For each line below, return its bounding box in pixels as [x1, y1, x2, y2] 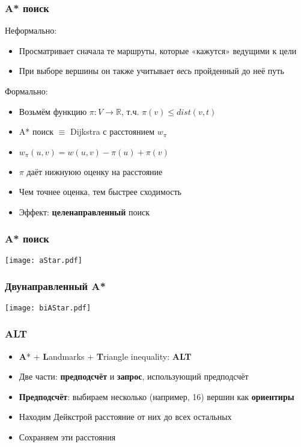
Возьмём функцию [19, 105, 87, 117]
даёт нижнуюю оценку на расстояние [26, 165, 163, 177]
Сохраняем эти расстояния [19, 430, 116, 443]
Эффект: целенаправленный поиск [19, 205, 150, 218]
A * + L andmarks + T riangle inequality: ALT [19, 350, 192, 362]
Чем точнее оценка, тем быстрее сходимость [19, 185, 181, 198]
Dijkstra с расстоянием [70, 125, 155, 138]
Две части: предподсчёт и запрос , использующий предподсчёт [19, 370, 249, 383]
